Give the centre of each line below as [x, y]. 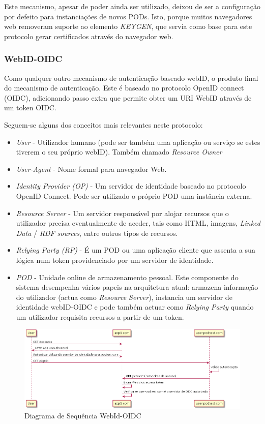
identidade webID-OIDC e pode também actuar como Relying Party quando [135, 307]
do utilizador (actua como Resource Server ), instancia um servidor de [124, 297]
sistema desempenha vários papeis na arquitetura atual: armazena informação [137, 287]
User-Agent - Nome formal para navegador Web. [91, 169]
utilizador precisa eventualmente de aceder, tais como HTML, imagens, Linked [138, 223]
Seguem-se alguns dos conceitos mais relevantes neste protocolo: [104, 124]
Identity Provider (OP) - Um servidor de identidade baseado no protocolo [131, 186]
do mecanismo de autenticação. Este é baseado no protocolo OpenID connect [124, 88]
